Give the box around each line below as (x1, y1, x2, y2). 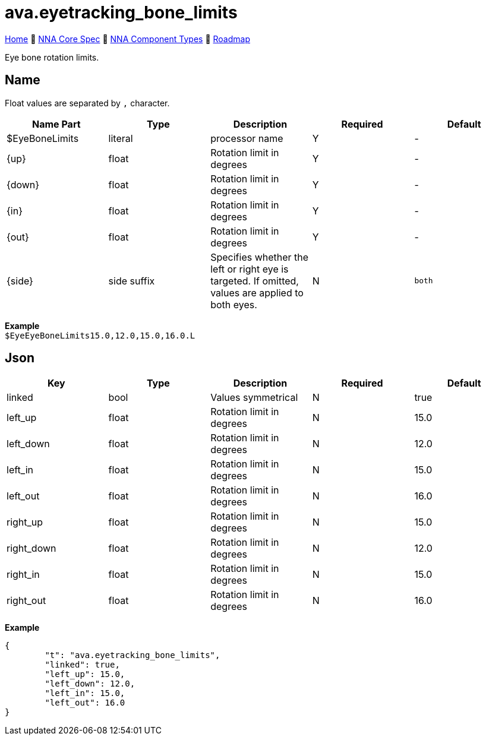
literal (108, 132, 133, 144)
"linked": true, (45, 660, 120, 670)
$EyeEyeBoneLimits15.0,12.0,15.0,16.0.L (5, 330, 195, 340)
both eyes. (210, 298, 257, 311)
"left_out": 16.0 (45, 698, 125, 708)
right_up (7, 516, 43, 529)
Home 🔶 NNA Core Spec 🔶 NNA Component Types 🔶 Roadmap (5, 33, 250, 44)
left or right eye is (210, 263, 289, 275)
